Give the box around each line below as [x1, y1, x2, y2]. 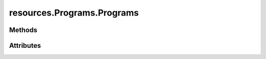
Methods [9, 26, 37, 34]
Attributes [9, 41, 41, 50]
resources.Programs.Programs [9, 7, 139, 18]
